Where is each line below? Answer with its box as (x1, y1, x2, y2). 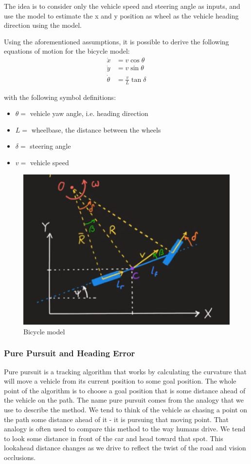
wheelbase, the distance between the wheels (31, 124, 161, 135)
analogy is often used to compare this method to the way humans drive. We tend (4, 424, 246, 434)
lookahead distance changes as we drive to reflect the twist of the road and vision (4, 443, 246, 453)
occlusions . (4, 452, 36, 462)
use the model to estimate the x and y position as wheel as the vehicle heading (4, 10, 239, 20)
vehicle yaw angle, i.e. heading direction (30, 108, 148, 118)
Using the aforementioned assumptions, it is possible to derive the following (4, 36, 229, 46)
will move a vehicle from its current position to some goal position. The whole (4, 376, 236, 386)
